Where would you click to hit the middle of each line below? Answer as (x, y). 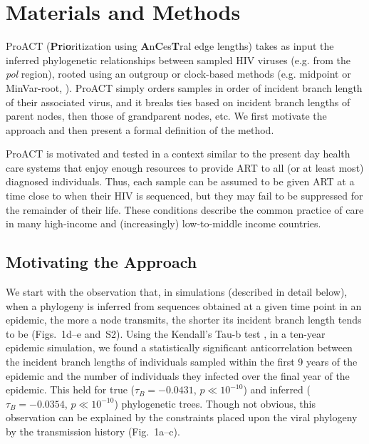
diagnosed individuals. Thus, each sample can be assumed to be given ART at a (180, 181)
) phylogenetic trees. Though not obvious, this (215, 403)
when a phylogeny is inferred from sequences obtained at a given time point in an (184, 305)
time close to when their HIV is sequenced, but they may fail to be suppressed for (184, 196)
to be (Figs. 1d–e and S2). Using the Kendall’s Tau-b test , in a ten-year (166, 333)
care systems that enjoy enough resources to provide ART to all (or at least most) (185, 167)
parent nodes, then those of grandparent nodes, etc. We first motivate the (166, 116)
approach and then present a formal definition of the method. (140, 129)
